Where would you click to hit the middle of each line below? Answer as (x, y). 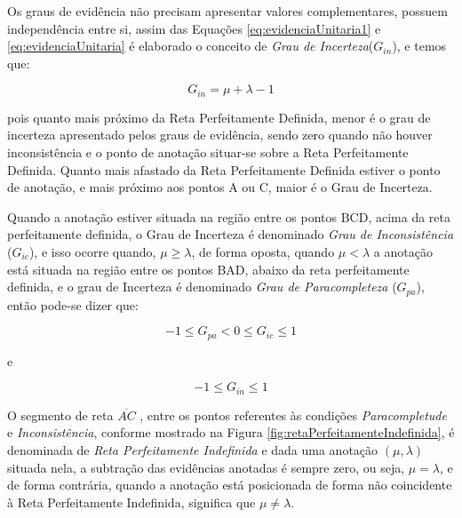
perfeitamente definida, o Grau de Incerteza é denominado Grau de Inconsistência (231, 234)
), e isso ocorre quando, (92, 251)
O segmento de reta (60, 414)
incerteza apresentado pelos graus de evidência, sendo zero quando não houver (220, 135)
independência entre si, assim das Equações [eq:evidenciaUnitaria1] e (194, 28)
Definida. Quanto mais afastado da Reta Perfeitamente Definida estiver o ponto (224, 169)
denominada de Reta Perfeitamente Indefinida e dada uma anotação (193, 449)
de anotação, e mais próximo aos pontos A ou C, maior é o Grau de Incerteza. (220, 187)
